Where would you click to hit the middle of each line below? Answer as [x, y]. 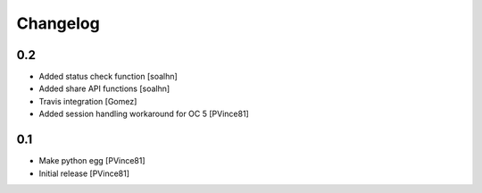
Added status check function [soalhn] [108, 77]
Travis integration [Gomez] [88, 101]
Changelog [58, 23]
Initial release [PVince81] [84, 173]
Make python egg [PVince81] [92, 161]
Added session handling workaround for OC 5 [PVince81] [144, 114]
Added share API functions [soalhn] [104, 88]
